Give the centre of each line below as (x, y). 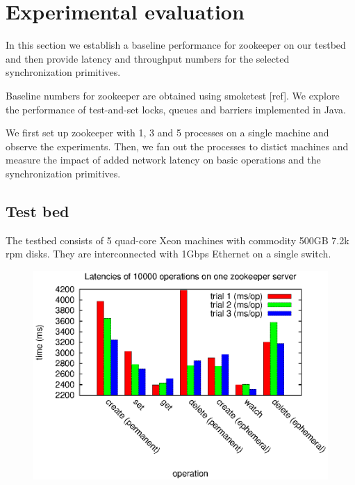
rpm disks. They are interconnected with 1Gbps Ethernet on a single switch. (168, 254)
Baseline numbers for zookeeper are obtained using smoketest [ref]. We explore (173, 95)
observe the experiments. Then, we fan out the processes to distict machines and (177, 146)
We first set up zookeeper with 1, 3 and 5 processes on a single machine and (167, 133)
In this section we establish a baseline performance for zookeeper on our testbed (176, 45)
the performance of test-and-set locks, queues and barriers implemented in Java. (176, 109)
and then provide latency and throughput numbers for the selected (148, 58)
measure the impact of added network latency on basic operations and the (163, 160)
